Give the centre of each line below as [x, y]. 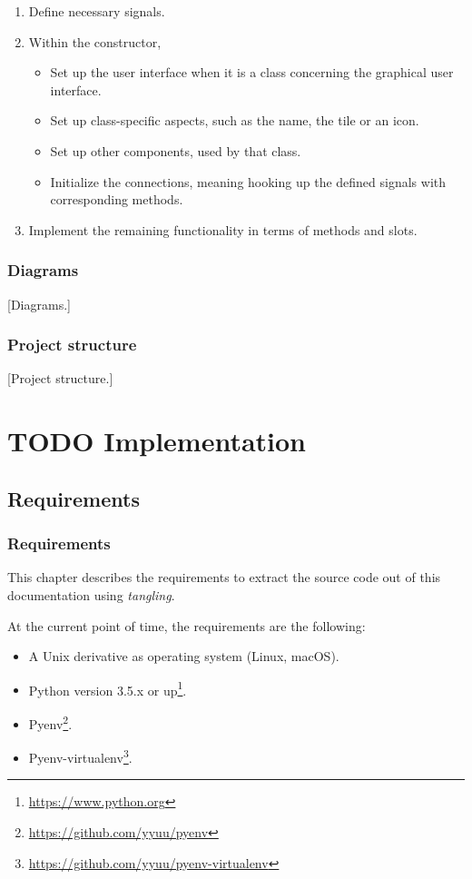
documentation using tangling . [91, 594]
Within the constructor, [95, 41]
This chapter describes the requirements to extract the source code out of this [224, 577]
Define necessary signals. [97, 11]
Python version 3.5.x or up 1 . [108, 688]
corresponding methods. [117, 199]
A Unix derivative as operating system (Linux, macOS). [184, 656]
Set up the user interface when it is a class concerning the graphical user [252, 72]
